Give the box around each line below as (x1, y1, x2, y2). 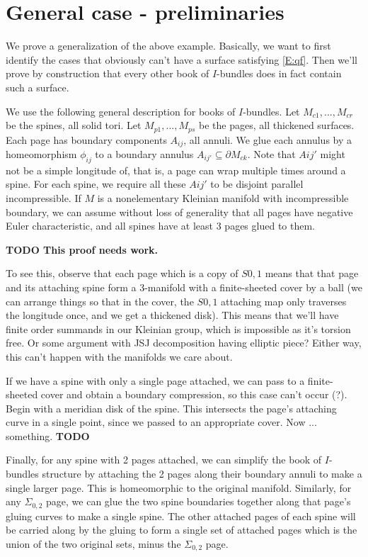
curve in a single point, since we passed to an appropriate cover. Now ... (6, 415, 317, 429)
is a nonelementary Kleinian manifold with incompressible (97, 190, 349, 205)
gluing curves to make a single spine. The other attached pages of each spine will (6, 508, 356, 523)
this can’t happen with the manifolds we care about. (6, 349, 233, 364)
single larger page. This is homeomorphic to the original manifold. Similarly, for (6, 480, 352, 495)
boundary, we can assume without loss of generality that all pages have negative (6, 204, 353, 219)
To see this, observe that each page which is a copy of (6, 266, 238, 281)
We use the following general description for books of (6, 103, 236, 118)
